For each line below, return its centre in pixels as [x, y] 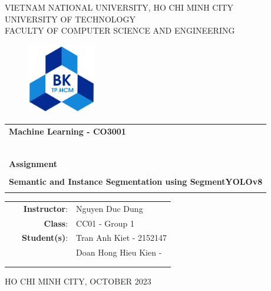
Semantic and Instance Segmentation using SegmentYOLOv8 [136, 181]
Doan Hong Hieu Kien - [119, 252]
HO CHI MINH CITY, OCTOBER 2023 [78, 281]
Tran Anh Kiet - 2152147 [122, 238]
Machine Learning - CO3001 [67, 131]
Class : [56, 223]
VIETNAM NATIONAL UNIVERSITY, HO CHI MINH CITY [119, 7]
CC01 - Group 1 [105, 223]
